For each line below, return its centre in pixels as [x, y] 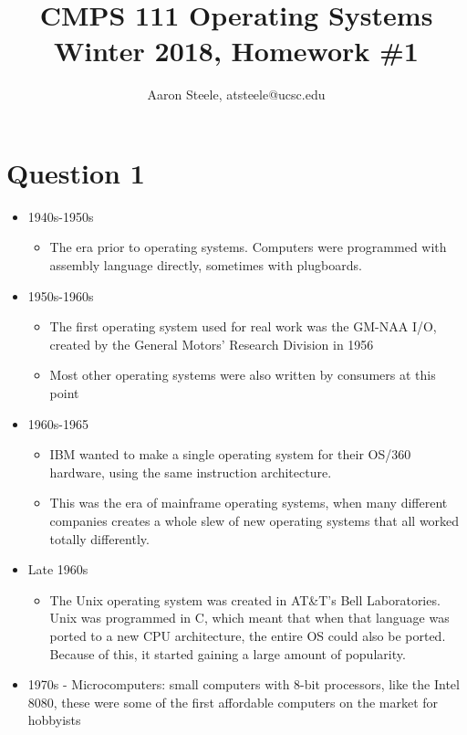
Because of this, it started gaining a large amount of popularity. [228, 653]
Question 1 [76, 172]
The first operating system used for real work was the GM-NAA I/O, [243, 326]
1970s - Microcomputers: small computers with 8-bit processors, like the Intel [244, 684]
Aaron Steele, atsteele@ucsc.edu [236, 94]
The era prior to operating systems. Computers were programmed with [248, 247]
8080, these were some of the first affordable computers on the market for [233, 702]
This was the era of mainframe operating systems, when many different [249, 503]
